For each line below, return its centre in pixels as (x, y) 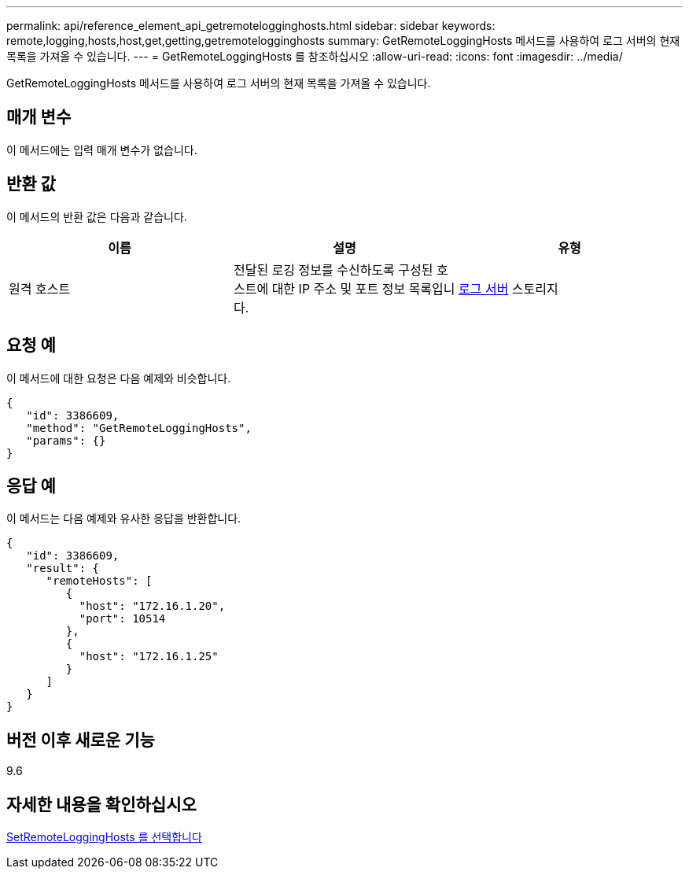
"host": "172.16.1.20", (152, 606)
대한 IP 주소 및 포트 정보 (339, 288)
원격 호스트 (40, 288)
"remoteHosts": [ (99, 581)
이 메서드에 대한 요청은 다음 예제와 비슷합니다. (119, 378)
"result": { (63, 569)
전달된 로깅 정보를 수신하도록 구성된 (333, 270)
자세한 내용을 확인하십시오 (101, 804)
